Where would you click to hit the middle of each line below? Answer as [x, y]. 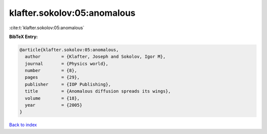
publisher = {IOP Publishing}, [68, 84]
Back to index [23, 125]
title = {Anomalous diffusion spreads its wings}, [98, 91]
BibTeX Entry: [23, 37]
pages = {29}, [52, 77]
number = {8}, [51, 71]
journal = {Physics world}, [67, 64]
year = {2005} [54, 105]
